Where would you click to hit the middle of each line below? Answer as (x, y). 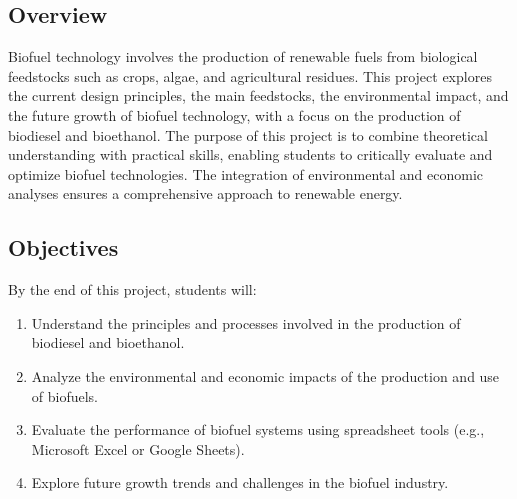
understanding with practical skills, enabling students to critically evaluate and (250, 154)
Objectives (63, 247)
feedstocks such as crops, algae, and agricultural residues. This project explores (250, 75)
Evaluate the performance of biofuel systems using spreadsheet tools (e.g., (258, 429)
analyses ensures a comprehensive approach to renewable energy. (205, 193)
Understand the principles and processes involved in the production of (246, 322)
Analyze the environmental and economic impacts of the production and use (265, 375)
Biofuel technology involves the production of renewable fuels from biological (243, 56)
